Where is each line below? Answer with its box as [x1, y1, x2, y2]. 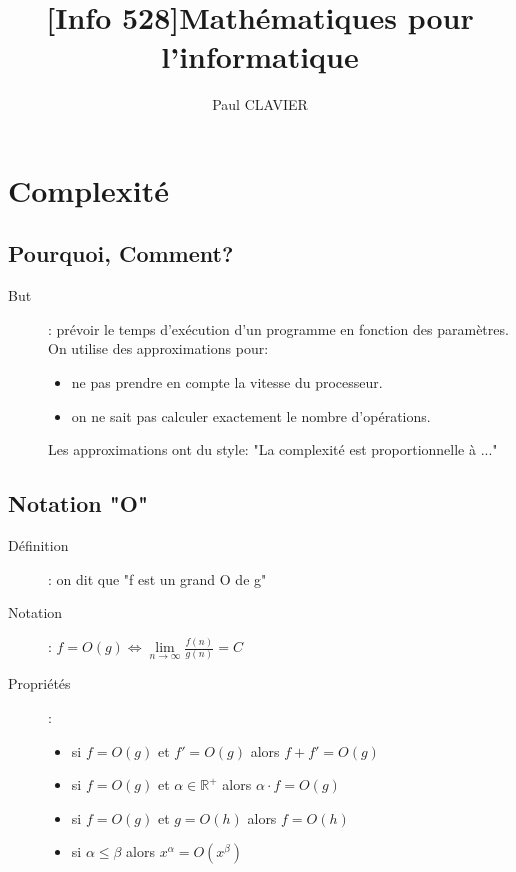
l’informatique [161, 36, 359, 77]
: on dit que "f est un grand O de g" [48, 568, 267, 589]
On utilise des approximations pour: [48, 338, 269, 359]
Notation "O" [8, 488, 149, 519]
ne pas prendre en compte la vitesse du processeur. [71, 372, 383, 393]
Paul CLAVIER [212, 94, 308, 115]
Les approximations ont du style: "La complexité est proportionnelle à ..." [48, 439, 498, 460]
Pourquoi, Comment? [8, 238, 234, 269]
